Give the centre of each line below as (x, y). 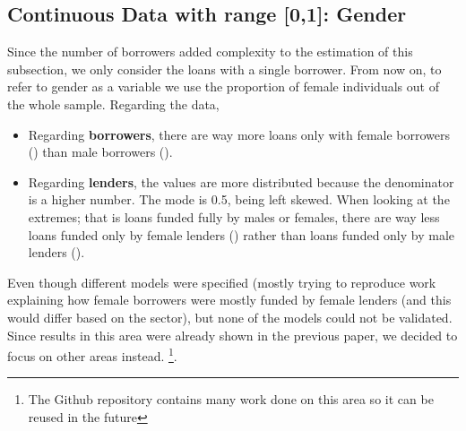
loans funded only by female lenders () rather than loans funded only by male (242, 234)
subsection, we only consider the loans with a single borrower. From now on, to (224, 69)
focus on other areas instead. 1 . (92, 354)
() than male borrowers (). (100, 152)
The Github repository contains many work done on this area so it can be (231, 399)
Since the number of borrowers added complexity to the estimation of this (210, 52)
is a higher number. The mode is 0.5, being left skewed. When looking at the (239, 199)
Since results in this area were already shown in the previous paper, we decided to (233, 335)
